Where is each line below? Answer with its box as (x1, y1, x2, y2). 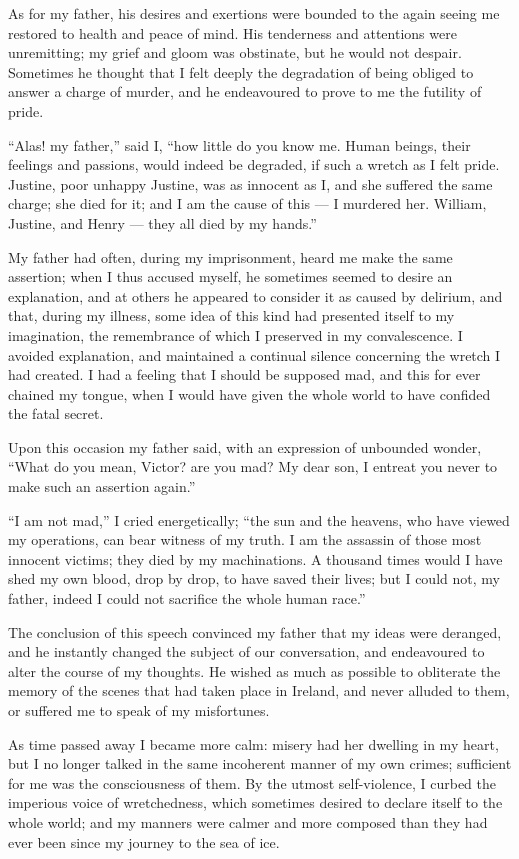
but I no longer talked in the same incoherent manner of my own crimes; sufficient (8, 753, 512, 774)
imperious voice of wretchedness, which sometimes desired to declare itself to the (8, 792, 503, 813)
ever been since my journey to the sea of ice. (8, 831, 280, 852)
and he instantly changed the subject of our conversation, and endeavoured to (8, 641, 485, 662)
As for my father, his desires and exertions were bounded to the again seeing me (8, 3, 500, 23)
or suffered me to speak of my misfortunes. (8, 700, 270, 720)
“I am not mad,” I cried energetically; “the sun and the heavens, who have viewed (8, 509, 510, 530)
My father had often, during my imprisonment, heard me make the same (8, 246, 453, 267)
